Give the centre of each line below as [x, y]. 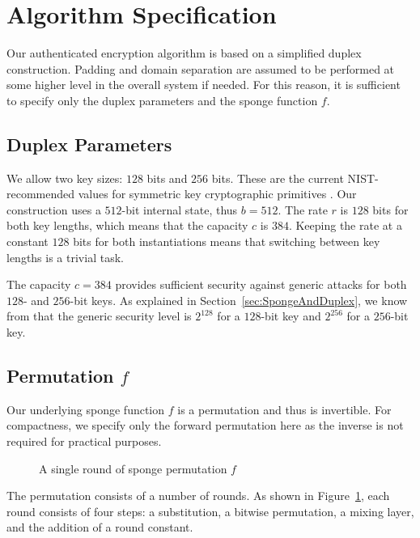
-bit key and [291, 316]
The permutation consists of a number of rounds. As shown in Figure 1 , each [198, 496]
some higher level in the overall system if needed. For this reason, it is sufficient [204, 85]
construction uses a [54, 209]
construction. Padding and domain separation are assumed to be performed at [201, 68]
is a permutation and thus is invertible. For [284, 409]
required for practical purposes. [84, 441]
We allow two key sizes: [65, 178]
